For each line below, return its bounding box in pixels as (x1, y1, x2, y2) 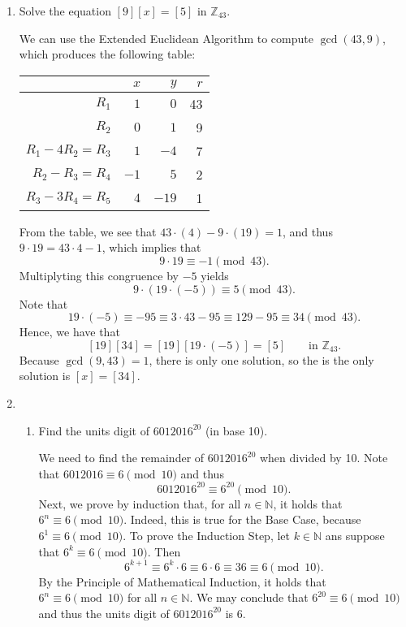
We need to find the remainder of (38, 449, 205, 466)
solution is (19, 367, 71, 384)
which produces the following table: (19, 45, 196, 63)
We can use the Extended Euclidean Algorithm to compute (19, 29, 313, 46)
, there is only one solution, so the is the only (149, 351, 374, 368)
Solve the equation (19, 2, 111, 19)
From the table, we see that (19, 223, 157, 240)
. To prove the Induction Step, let (123, 527, 291, 543)
